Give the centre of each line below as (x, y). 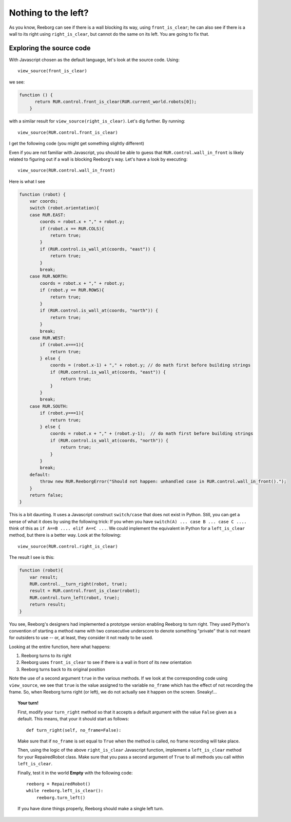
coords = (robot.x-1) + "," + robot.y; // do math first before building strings (150, 365)
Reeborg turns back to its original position (63, 669)
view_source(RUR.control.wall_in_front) (67, 170)
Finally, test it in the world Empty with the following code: (75, 773)
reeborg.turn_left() (61, 798)
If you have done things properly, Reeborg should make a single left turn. (91, 809)
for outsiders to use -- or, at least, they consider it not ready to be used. (81, 638)
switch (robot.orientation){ (64, 208)
